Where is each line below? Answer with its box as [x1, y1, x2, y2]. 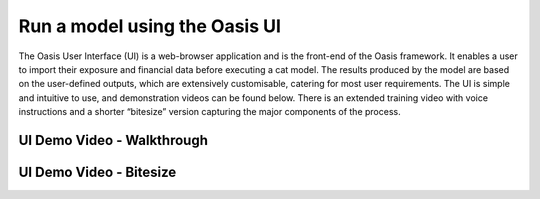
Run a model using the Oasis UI [18, 15, 282, 37]
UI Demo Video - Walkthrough [18, 131, 209, 149]
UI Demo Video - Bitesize [18, 163, 177, 180]
